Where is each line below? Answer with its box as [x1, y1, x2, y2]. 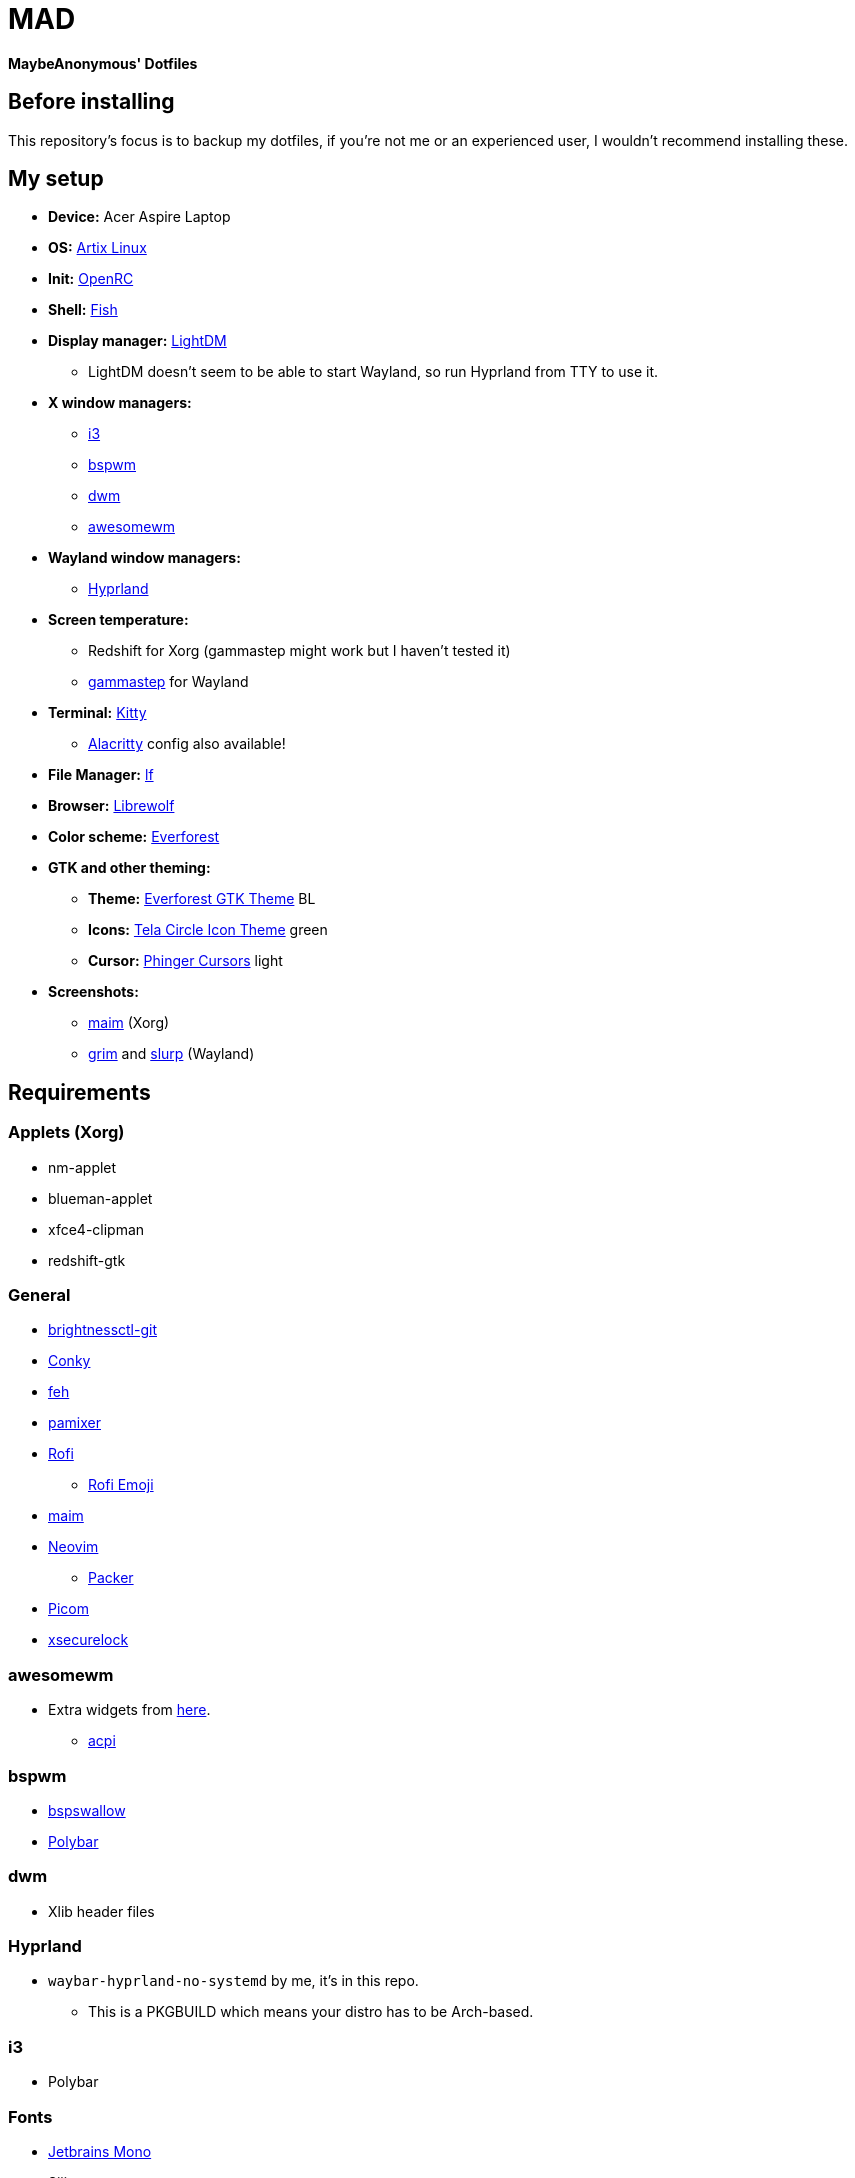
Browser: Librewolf [48, 797, 175, 815]
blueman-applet [48, 1189, 153, 1207]
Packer [88, 1569, 134, 1587]
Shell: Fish [48, 301, 118, 319]
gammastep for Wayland [88, 673, 249, 691]
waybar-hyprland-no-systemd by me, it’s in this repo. [48, 1972, 419, 1990]
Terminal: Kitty [48, 704, 147, 722]
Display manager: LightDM [48, 332, 227, 350]
